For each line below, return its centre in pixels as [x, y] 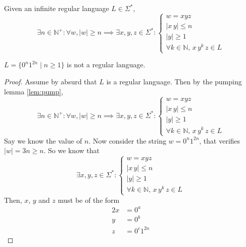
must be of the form [89, 200]
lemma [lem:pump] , [34, 91]
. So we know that [71, 150]
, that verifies [220, 140]
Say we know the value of [43, 140]
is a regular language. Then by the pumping [174, 81]
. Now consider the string [128, 140]
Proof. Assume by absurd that [51, 81]
